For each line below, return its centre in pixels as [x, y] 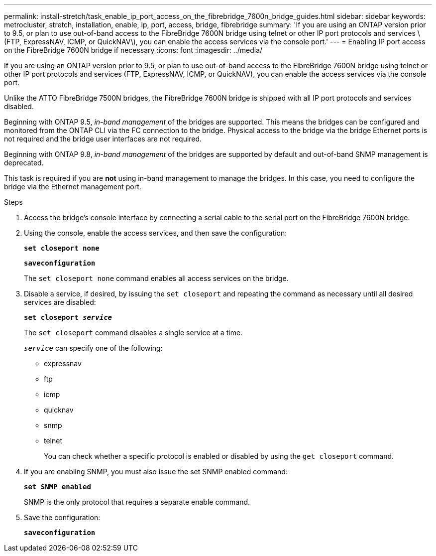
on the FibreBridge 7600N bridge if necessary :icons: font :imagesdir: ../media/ [133, 50]
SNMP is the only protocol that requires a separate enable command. [137, 502]
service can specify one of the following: [93, 348]
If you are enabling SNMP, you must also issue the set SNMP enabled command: [156, 472]
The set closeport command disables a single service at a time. [133, 333]
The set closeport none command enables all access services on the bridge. [156, 278]
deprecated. [24, 163]
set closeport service [68, 317]
